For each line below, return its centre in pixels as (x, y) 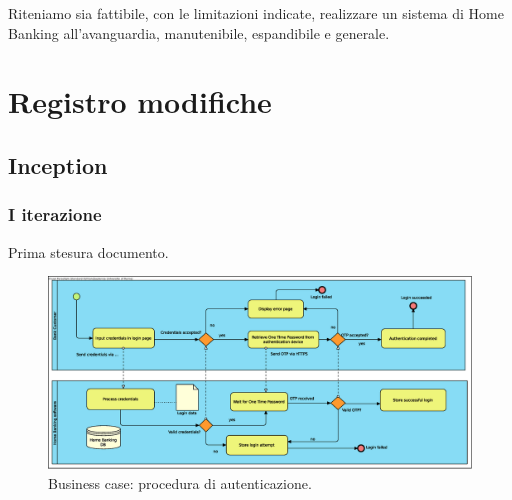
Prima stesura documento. (88, 251)
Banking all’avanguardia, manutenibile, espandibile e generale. (199, 32)
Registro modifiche (140, 101)
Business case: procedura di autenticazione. (180, 482)
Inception (58, 164)
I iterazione (55, 214)
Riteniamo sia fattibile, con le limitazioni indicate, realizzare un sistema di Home (256, 13)
